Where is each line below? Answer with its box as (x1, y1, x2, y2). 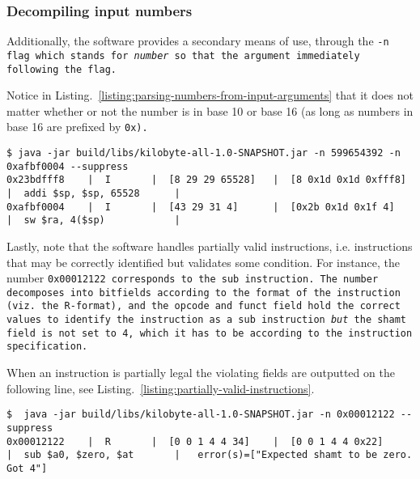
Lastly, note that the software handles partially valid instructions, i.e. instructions (6, 237, 413, 254)
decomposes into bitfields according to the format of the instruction (6, 286, 401, 299)
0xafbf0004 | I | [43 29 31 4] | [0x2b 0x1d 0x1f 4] (6, 201, 395, 213)
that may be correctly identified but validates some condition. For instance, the (6, 253, 400, 270)
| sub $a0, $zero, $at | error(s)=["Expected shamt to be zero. (6, 449, 413, 461)
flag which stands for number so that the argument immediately (6, 49, 360, 61)
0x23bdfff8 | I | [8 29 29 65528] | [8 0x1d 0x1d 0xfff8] (6, 174, 406, 186)
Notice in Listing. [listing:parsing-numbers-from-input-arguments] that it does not (6, 87, 414, 104)
